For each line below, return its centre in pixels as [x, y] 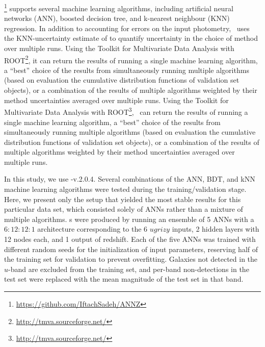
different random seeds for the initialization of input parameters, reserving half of [131, 249]
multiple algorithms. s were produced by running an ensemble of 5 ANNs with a [129, 219]
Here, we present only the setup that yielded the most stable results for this [123, 199]
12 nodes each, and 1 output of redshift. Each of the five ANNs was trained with [130, 239]
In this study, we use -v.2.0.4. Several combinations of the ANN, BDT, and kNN [130, 179]
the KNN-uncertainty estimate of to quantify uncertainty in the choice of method [131, 38]
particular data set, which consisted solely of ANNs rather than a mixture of [124, 209]
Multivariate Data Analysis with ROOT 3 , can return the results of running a [126, 111]
